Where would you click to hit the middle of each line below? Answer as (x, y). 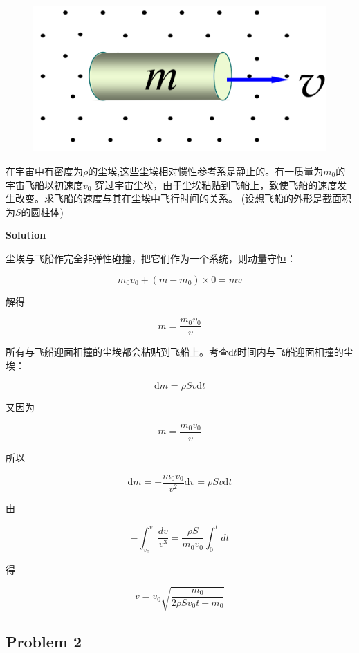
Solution (26, 235)
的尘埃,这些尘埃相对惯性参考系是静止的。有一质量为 (206, 171)
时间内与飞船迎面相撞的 (290, 352)
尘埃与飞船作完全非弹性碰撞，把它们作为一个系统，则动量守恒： (151, 258)
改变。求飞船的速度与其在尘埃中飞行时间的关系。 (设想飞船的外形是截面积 (183, 198)
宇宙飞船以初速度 (44, 184)
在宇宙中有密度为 (44, 171)
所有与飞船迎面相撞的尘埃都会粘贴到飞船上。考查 (117, 352)
